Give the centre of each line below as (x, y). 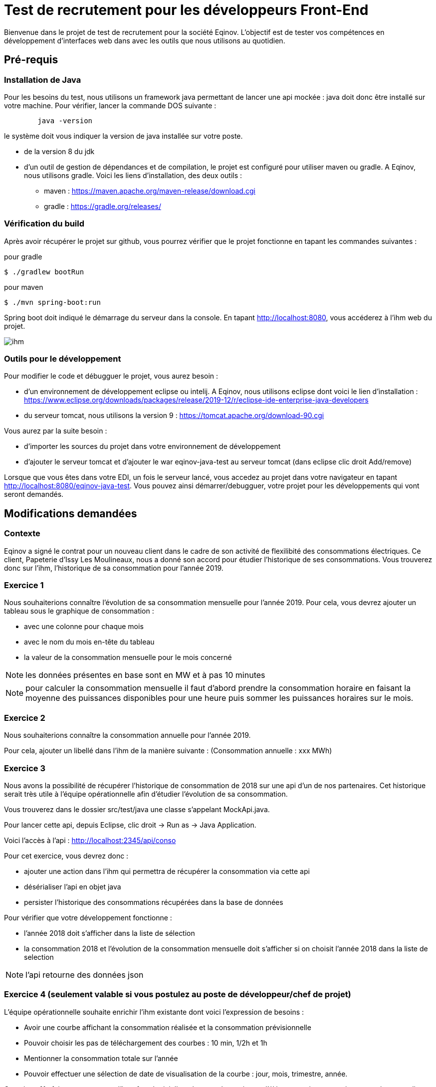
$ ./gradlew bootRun (44, 272)
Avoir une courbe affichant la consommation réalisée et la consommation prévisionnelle (168, 1027)
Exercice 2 (25, 718)
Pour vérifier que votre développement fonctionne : (88, 917)
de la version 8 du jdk (59, 151)
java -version (65, 120)
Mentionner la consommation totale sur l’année (101, 1058)
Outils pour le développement (63, 359)
